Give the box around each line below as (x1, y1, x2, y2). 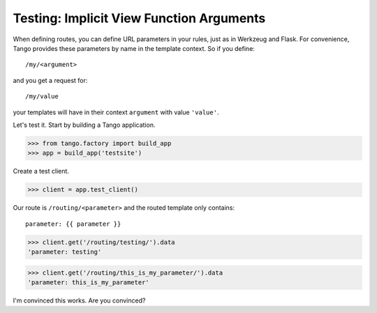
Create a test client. (13, 167, 70, 176)
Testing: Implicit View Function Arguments (13, 10, 266, 26)
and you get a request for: (13, 76, 88, 84)
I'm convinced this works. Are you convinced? (13, 296, 146, 305)
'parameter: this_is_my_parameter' (27, 278, 149, 286)
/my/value (25, 93, 59, 100)
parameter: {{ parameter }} (25, 220, 121, 228)
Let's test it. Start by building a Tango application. (13, 121, 156, 129)
